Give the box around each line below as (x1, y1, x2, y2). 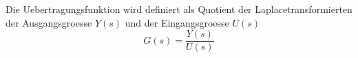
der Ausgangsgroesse (6, 15, 92, 29)
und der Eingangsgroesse (125, 15, 229, 29)
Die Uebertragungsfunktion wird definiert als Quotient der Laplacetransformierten (6, 2, 352, 16)
